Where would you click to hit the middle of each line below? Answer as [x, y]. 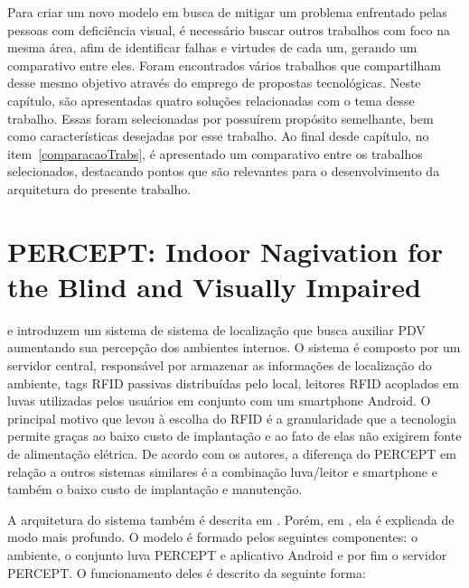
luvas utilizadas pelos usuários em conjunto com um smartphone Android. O [219, 401]
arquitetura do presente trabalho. [99, 188]
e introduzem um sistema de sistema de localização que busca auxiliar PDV [216, 329]
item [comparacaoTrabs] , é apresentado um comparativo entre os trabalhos [215, 153]
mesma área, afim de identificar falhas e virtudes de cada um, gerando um [212, 47]
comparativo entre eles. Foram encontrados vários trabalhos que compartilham [224, 65]
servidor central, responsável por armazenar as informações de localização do [220, 365]
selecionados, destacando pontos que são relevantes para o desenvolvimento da [224, 171]
